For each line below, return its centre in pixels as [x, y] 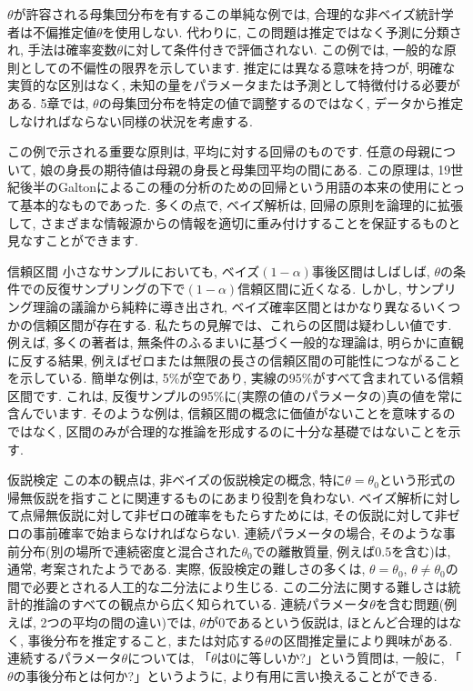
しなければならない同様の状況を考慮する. [130, 120]
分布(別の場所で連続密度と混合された [131, 551]
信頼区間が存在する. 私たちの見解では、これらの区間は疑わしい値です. [242, 324]
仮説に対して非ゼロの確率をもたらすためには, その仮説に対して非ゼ [259, 515]
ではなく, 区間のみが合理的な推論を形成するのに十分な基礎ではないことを [228, 431]
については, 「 [170, 658]
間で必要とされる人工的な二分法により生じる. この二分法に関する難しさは [228, 586]
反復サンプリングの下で [115, 289]
